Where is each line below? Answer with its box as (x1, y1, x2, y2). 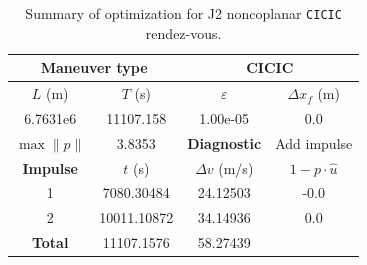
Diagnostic (187, 132, 262, 153)
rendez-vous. (145, 22, 222, 43)
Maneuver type (40, 57, 148, 78)
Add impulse (275, 132, 353, 153)
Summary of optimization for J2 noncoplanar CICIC (25, 3, 342, 23)
